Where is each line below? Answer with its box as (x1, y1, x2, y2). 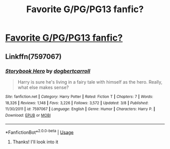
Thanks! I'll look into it (12, 139, 59, 145)
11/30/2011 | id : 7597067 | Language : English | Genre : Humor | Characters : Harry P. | (5, 106, 155, 112)
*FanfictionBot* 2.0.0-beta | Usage (5, 128, 74, 135)
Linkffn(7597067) (5, 52, 62, 61)
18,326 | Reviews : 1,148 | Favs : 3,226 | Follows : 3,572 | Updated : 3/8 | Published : (5, 100, 149, 105)
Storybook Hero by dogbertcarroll (5, 67, 91, 74)
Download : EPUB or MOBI (5, 113, 51, 118)
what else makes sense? (17, 84, 69, 90)
